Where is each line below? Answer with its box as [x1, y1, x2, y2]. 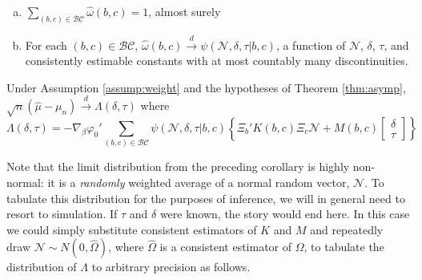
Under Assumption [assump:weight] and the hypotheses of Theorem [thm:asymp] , [6, 79, 406, 95]
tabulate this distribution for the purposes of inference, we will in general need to [6, 189, 405, 206]
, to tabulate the [303, 238, 384, 255]
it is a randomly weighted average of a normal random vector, [47, 173, 350, 190]
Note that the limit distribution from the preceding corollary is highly [6, 158, 350, 175]
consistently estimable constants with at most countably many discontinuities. [25, 52, 408, 69]
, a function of [275, 36, 346, 53]
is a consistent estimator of [159, 238, 292, 255]
